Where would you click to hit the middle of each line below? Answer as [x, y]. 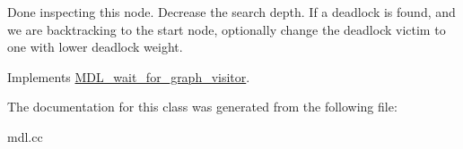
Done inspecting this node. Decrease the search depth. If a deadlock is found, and [231, 12]
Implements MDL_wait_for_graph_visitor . [129, 76]
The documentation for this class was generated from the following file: [202, 107]
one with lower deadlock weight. [95, 47]
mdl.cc [25, 136]
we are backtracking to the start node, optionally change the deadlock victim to [227, 29]
